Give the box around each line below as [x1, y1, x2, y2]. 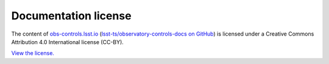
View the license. [11, 50, 55, 57]
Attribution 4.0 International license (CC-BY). [11, 38, 124, 45]
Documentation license [11, 9, 132, 22]
